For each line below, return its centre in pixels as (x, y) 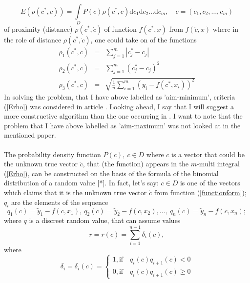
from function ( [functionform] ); (200, 192)
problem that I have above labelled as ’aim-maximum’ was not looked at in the (122, 125)
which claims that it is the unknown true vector (75, 192)
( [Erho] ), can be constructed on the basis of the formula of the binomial (111, 173)
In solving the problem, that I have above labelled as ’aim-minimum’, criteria (120, 97)
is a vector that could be (208, 154)
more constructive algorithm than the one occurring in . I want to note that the (123, 116)
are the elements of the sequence (60, 202)
